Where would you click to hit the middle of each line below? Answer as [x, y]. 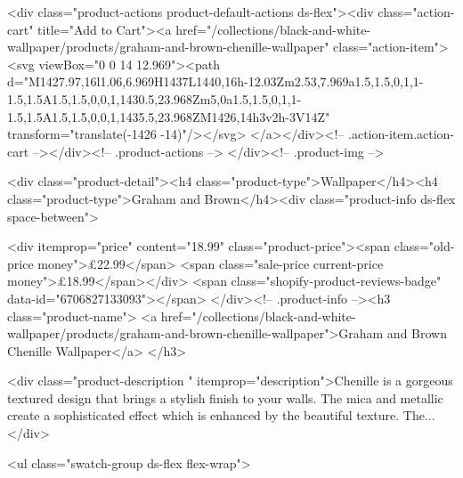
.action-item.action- [402, 134]
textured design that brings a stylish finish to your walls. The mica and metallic [225, 397]
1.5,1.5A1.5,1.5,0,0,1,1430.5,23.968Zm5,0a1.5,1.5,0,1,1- [154, 98]
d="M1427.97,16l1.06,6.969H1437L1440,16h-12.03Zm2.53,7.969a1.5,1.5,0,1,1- [215, 81]
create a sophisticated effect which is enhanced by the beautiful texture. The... [221, 415]
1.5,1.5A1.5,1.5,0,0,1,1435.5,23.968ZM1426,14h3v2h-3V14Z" [169, 116]
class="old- [424, 246]
